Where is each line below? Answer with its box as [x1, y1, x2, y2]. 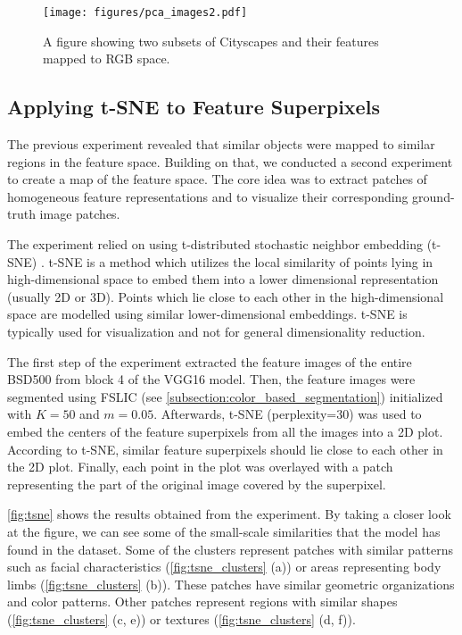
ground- [412, 187, 455, 205]
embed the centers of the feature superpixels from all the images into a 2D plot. [7, 422, 443, 440]
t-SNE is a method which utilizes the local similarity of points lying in [48, 252, 433, 271]
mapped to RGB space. [43, 49, 170, 68]
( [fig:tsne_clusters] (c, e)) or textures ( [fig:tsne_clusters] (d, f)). [7, 609, 356, 628]
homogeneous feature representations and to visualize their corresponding [7, 187, 408, 205]
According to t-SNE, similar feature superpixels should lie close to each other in [7, 439, 443, 458]
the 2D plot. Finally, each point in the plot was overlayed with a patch [7, 457, 393, 476]
